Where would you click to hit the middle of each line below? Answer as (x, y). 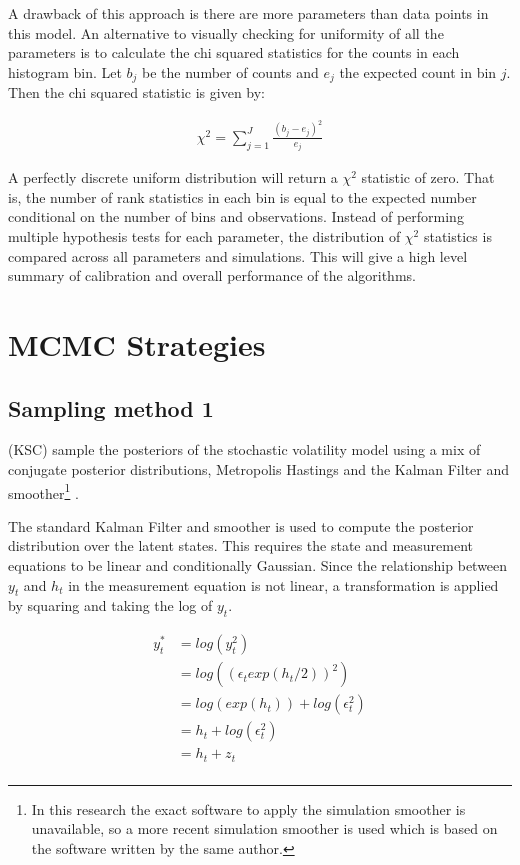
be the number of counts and (230, 71)
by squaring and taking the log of (110, 605)
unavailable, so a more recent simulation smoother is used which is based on (264, 828)
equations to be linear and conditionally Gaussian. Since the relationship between (258, 564)
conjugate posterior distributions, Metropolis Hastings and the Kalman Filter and (259, 468)
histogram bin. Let (65, 71)
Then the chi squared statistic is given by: (136, 92)
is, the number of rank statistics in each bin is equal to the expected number (242, 196)
